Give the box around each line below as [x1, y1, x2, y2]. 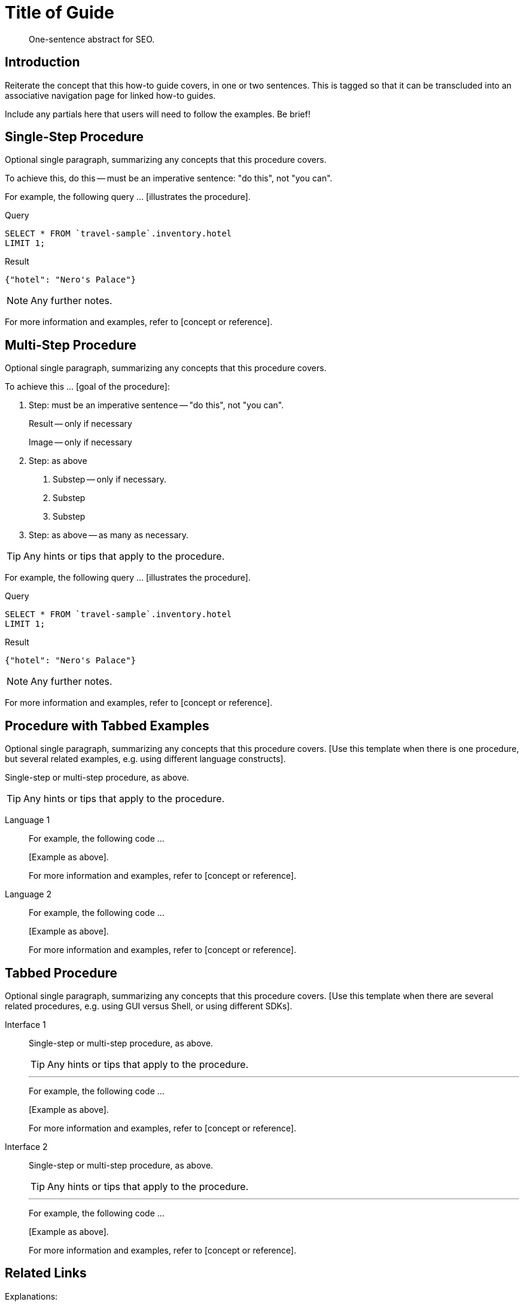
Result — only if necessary [29, 418, 132, 429]
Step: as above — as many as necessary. [29, 530, 189, 541]
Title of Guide [5, 2, 114, 23]
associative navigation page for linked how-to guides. [5, 90, 216, 101]
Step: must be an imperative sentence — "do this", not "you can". [29, 400, 284, 411]
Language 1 [5, 815, 50, 826]
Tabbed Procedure [5, 965, 118, 981]
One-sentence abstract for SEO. [29, 34, 155, 44]
